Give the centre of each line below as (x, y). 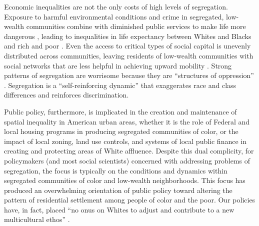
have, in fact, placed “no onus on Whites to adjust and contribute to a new (119, 209)
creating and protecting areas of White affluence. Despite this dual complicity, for (129, 151)
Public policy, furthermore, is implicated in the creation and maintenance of (120, 111)
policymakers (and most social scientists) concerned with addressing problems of (127, 160)
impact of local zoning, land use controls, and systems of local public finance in (125, 141)
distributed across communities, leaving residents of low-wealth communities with (129, 55)
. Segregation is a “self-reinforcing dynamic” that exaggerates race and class (120, 85)
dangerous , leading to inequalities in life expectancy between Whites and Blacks (128, 36)
